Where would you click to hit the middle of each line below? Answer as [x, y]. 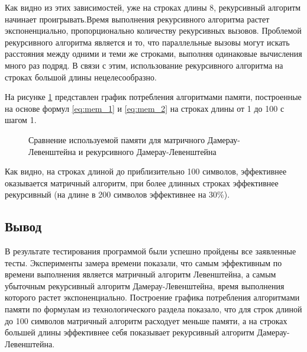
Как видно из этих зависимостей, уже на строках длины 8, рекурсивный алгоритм [153, 7]
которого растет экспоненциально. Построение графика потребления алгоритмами [152, 297]
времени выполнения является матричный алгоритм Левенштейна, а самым [140, 274]
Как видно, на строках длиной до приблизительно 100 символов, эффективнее [146, 171]
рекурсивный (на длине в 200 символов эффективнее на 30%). [117, 194]
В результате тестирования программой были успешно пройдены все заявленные [151, 251]
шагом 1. [21, 120]
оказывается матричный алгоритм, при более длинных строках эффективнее [142, 183]
